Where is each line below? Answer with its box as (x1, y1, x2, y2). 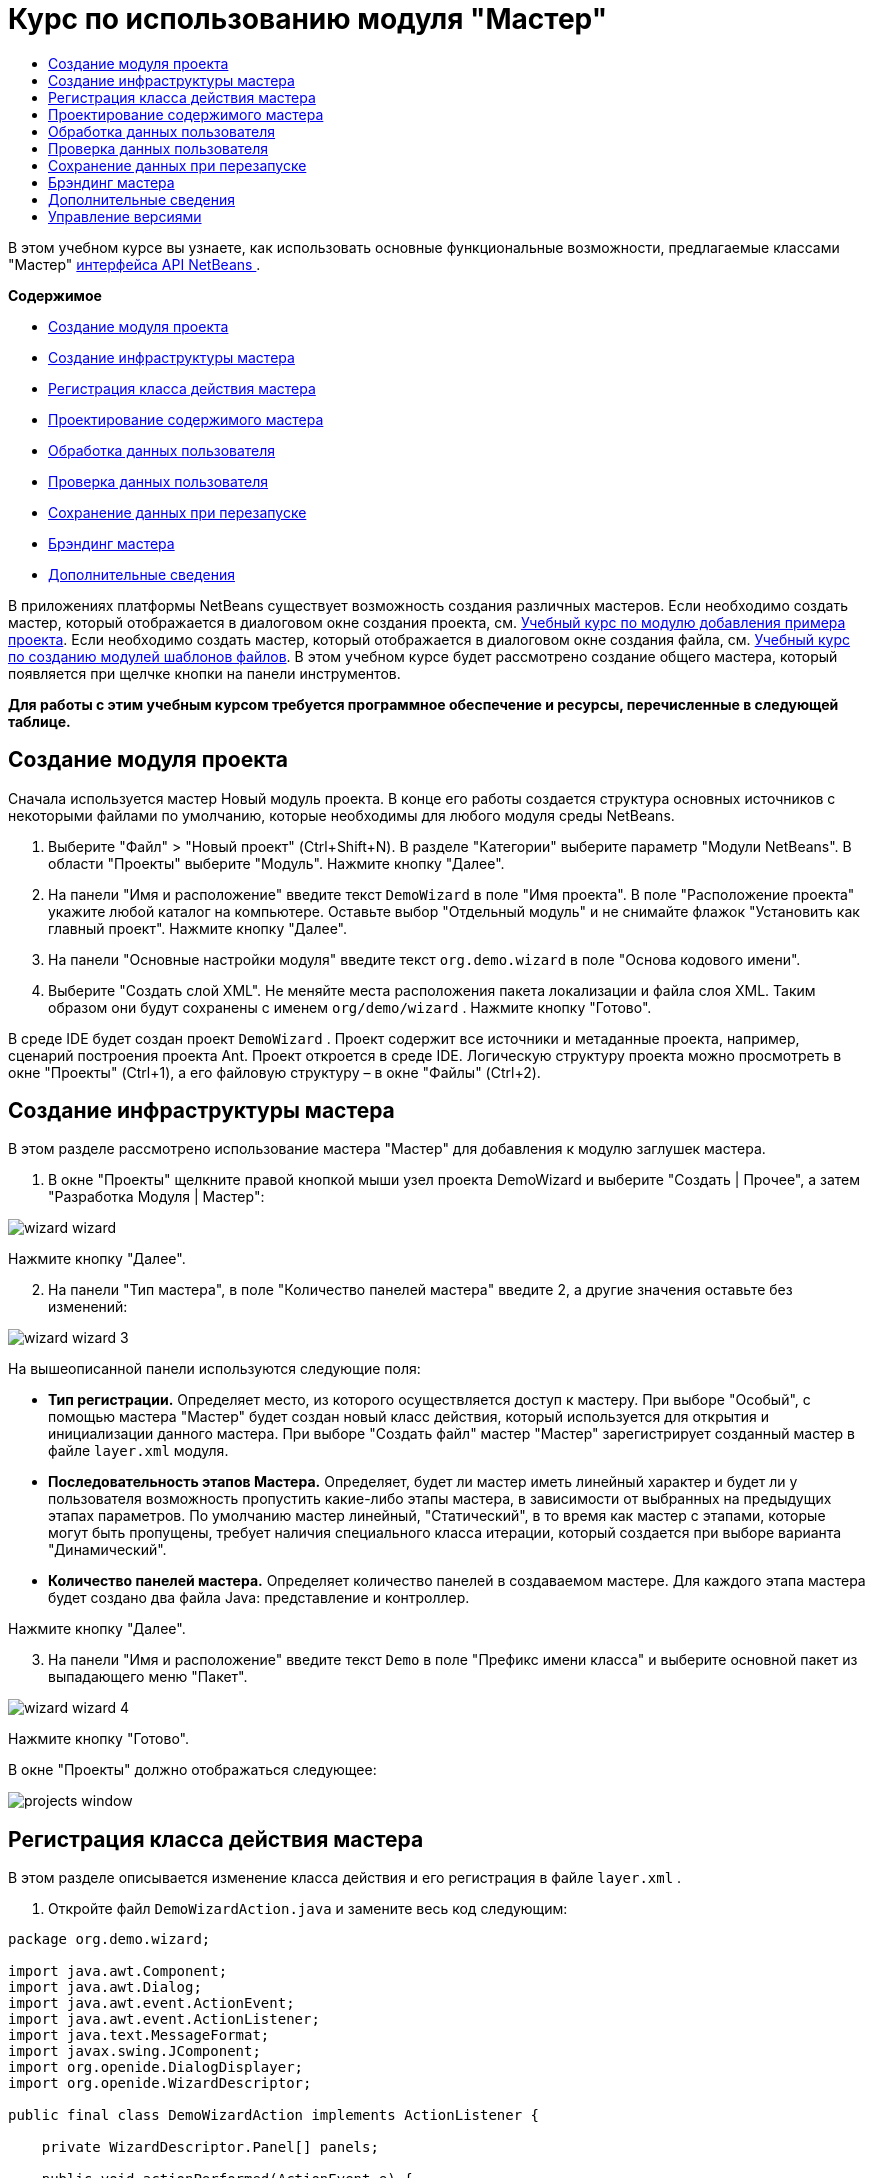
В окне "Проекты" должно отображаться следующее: (8, 1761, 377, 1779)
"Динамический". (48, 1541, 167, 1559)
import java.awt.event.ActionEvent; (8, 1995, 295, 2012)
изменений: (48, 1298, 128, 1316)
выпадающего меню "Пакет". (48, 1668, 248, 1686)
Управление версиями (48, 207, 202, 225)
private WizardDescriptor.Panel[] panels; (41, 2139, 379, 2156)
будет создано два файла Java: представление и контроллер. (48, 1589, 470, 1607)
